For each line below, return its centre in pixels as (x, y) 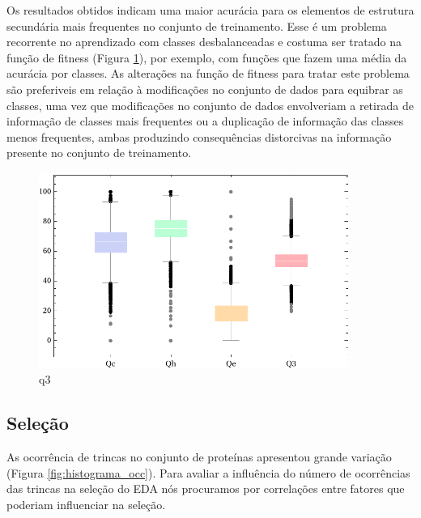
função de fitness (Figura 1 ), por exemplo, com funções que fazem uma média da (207, 57)
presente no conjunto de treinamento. (99, 153)
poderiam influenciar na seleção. (86, 504)
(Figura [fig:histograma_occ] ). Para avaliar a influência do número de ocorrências (208, 472)
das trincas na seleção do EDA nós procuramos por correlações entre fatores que (206, 488)
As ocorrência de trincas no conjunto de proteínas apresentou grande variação (199, 456)
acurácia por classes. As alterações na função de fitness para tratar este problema (208, 73)
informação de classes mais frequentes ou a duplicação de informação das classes (205, 121)
